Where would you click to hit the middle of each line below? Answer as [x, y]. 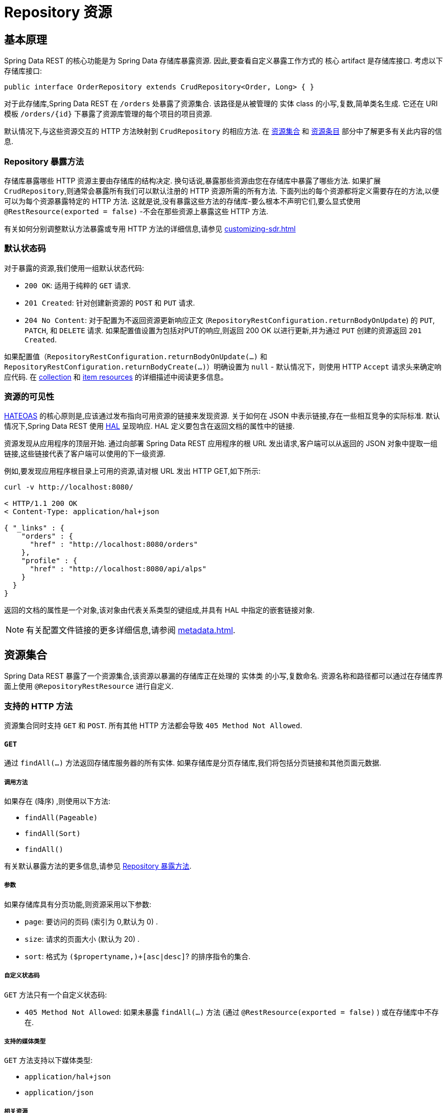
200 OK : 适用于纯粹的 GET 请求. [78, 285]
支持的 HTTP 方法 [39, 706]
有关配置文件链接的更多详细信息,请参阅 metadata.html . [131, 630]
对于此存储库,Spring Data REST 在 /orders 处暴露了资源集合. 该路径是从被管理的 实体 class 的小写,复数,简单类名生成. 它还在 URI [221, 104]
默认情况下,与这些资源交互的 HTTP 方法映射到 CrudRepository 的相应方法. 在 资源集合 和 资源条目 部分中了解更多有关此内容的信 [223, 131]
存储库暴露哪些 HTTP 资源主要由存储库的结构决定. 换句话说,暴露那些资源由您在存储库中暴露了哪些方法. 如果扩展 [193, 180]
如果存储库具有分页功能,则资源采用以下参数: [78, 904]
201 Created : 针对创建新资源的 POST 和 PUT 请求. [110, 303]
